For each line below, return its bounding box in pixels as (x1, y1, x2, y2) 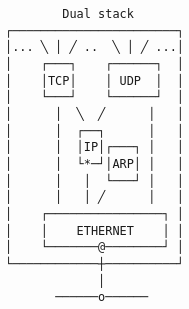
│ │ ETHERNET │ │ (5, 223, 184, 238)
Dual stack (62, 7, 134, 21)
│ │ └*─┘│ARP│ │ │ (5, 156, 184, 171)
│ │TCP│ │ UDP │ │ (5, 73, 184, 88)
